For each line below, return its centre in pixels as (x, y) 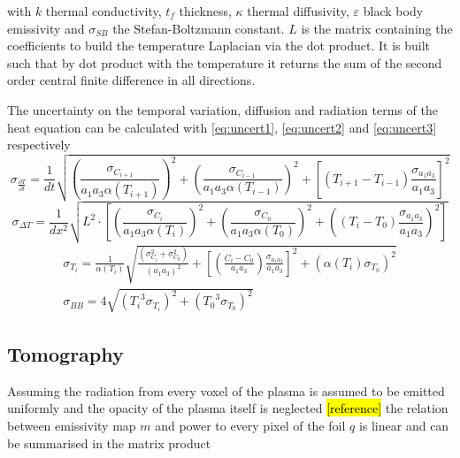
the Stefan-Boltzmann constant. (199, 28)
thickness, (205, 11)
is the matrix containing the (377, 28)
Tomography (65, 354)
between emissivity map (72, 426)
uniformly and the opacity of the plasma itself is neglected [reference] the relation (228, 408)
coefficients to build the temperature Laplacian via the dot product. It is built (219, 46)
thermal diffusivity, (298, 11)
